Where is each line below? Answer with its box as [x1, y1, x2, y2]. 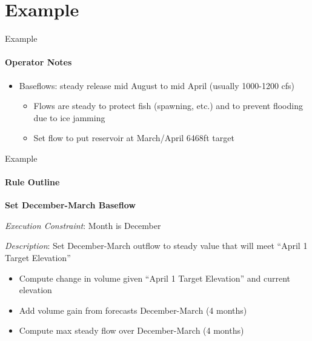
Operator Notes [5, 56, 72, 68]
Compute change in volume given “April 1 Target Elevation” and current [19, 271, 290, 284]
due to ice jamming [33, 111, 105, 124]
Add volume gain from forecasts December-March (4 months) [19, 303, 247, 316]
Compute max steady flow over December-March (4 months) [19, 324, 244, 337]
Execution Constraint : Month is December [5, 219, 161, 231]
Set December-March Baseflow [5, 199, 136, 211]
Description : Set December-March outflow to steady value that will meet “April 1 [5, 239, 308, 252]
